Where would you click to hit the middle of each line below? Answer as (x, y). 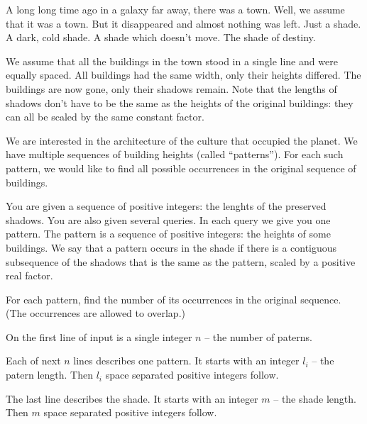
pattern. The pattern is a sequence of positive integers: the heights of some (168, 234)
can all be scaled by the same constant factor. (105, 117)
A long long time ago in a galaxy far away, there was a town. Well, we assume (175, 9)
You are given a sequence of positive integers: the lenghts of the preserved (166, 206)
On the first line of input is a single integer (99, 336)
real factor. (29, 275)
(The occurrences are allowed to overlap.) (95, 313)
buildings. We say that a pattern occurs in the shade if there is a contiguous (171, 247)
